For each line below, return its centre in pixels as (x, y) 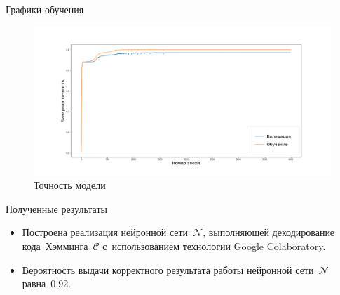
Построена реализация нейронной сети (105, 232)
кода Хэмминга (55, 245)
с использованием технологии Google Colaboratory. (214, 245)
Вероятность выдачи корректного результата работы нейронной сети (168, 269)
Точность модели (70, 185)
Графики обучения (45, 9)
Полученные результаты (56, 208)
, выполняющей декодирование (269, 232)
